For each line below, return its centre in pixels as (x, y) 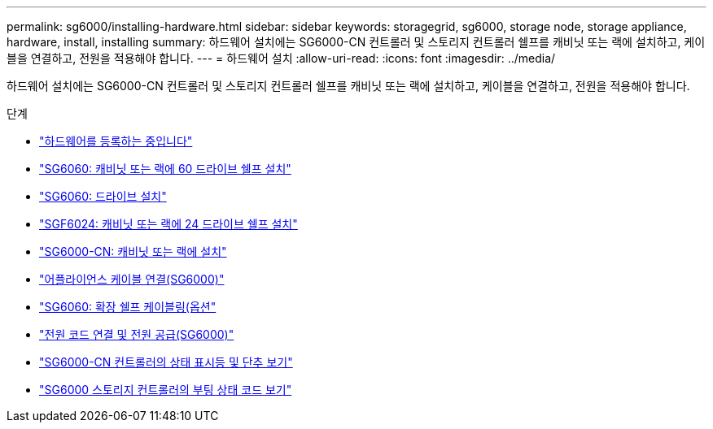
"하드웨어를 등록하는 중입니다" (116, 141)
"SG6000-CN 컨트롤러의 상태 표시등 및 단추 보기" (166, 362)
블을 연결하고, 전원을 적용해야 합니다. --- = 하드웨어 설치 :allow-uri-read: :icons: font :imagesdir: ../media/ (281, 58)
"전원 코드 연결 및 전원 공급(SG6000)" (137, 334)
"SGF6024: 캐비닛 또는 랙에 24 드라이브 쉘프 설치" (168, 224)
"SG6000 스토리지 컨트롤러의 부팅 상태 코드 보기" (166, 390)
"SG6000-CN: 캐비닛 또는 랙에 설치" (133, 251)
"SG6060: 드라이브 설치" (103, 196)
